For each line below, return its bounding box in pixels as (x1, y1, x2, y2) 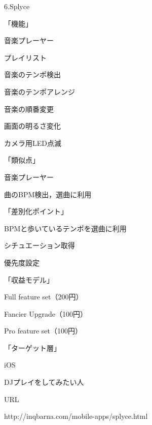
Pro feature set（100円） (4, 325, 82, 336)
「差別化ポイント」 (4, 206, 68, 217)
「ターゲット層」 (4, 342, 61, 353)
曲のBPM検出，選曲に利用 (4, 189, 92, 199)
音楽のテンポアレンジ (4, 86, 75, 97)
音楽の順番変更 (4, 103, 54, 114)
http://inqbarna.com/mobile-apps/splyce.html (4, 411, 148, 421)
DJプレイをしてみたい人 (4, 377, 84, 387)
